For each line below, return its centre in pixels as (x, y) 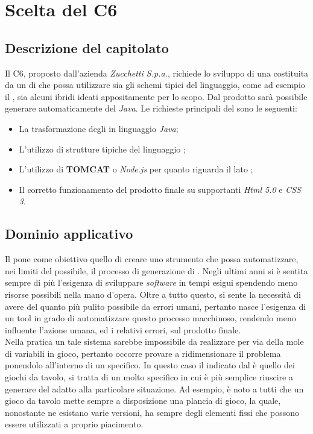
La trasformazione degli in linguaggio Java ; (99, 128)
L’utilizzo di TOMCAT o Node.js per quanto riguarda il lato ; (136, 169)
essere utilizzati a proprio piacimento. (74, 424)
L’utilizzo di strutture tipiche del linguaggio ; (102, 149)
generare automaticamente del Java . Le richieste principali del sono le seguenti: (151, 108)
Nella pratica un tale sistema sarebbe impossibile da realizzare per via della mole (154, 341)
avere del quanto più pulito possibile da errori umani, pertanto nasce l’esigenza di (156, 306)
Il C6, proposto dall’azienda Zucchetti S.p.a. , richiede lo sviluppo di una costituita (157, 73)
